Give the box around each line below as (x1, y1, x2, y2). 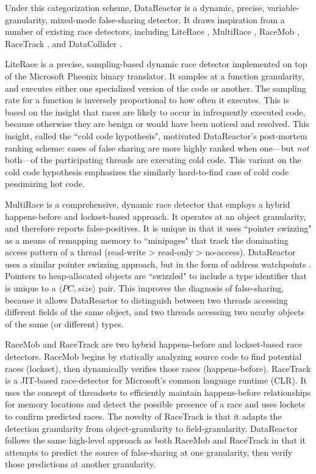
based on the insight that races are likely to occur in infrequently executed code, (5, 105, 306, 118)
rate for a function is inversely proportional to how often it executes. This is (5, 93, 289, 106)
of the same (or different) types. (5, 317, 124, 330)
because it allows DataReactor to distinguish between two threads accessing (5, 293, 288, 306)
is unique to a (5, 282, 56, 294)
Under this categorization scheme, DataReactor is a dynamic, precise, (5, 1, 265, 13)
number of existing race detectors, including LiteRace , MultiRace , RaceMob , (5, 25, 300, 38)
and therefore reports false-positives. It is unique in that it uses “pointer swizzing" (5, 222, 312, 235)
